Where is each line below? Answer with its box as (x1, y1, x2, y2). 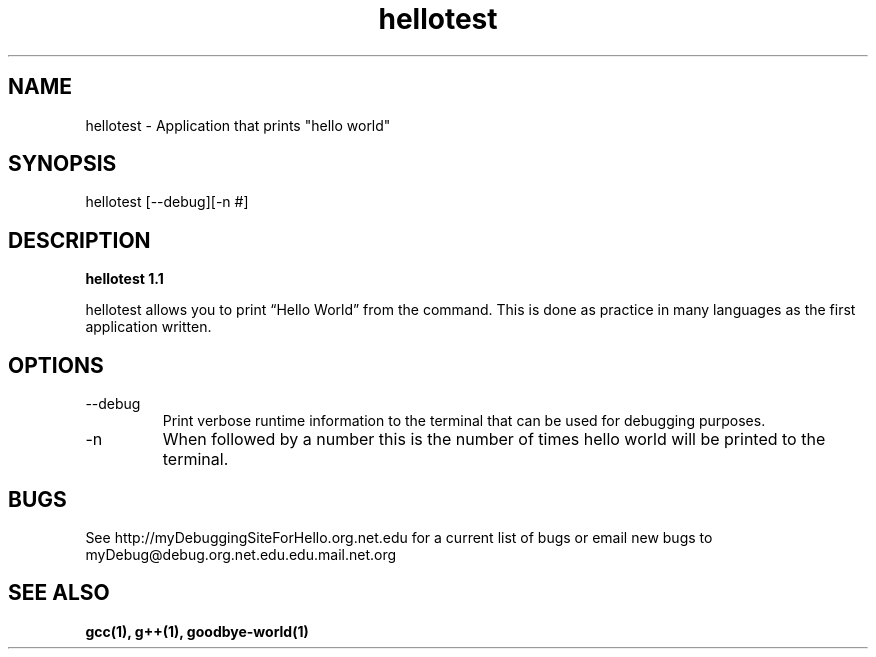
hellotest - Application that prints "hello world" (85, 116, 391, 134)
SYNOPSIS (8, 151, 117, 177)
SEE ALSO (8, 580, 110, 606)
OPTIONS (8, 352, 104, 378)
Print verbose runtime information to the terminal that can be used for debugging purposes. (162, 412, 766, 430)
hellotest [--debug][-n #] (85, 193, 249, 211)
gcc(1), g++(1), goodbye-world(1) (85, 622, 309, 640)
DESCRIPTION (8, 227, 151, 253)
